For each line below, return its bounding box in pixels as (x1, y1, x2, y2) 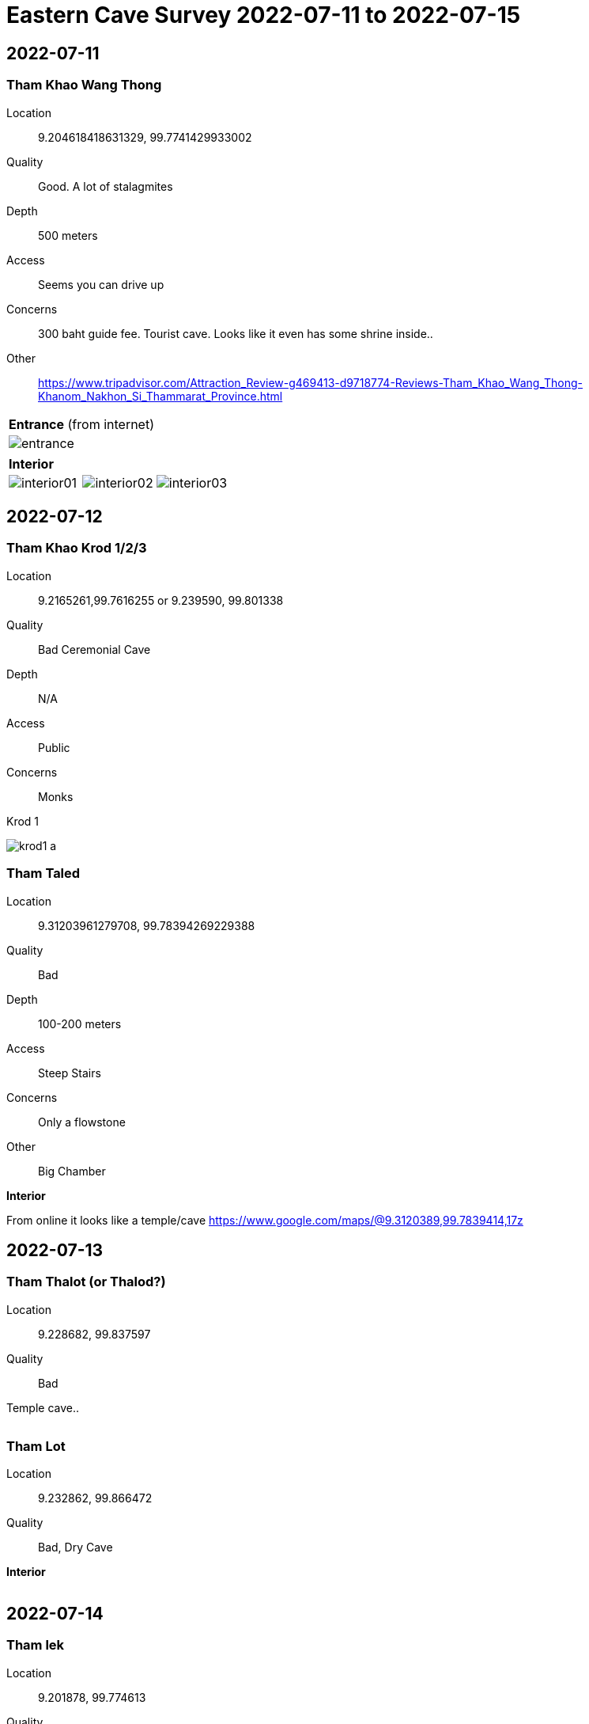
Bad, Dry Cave (38, 1540, 113, 1555)
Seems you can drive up (38, 277, 164, 291)
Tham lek (6, 1637, 65, 1654)
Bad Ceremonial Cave (38, 642, 151, 656)
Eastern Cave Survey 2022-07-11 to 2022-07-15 (6, 2, 521, 28)
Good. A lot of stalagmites (38, 179, 173, 193)
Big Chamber (38, 1164, 106, 1178)
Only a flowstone (38, 1115, 126, 1129)
